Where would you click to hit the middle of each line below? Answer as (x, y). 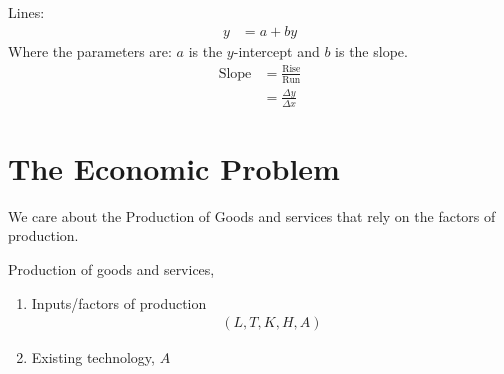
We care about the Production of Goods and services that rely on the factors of (252, 215)
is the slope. (371, 50)
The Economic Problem (174, 167)
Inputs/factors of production (119, 302)
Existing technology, (93, 357)
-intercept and (276, 50)
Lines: (26, 12)
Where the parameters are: (90, 50)
